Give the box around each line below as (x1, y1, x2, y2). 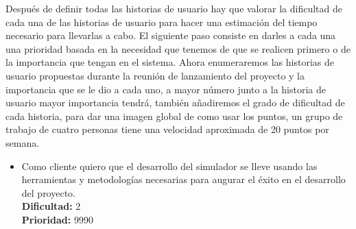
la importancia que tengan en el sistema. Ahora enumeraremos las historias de (5, 55, 334, 69)
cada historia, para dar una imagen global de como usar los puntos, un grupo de (5, 108, 343, 123)
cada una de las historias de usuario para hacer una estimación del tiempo (5, 14, 318, 29)
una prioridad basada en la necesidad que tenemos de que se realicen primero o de (5, 41, 351, 56)
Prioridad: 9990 (21, 212, 93, 226)
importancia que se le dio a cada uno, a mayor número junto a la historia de (5, 82, 326, 96)
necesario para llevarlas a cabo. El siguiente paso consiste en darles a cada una (5, 28, 336, 43)
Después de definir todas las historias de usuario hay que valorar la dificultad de (5, 1, 342, 15)
